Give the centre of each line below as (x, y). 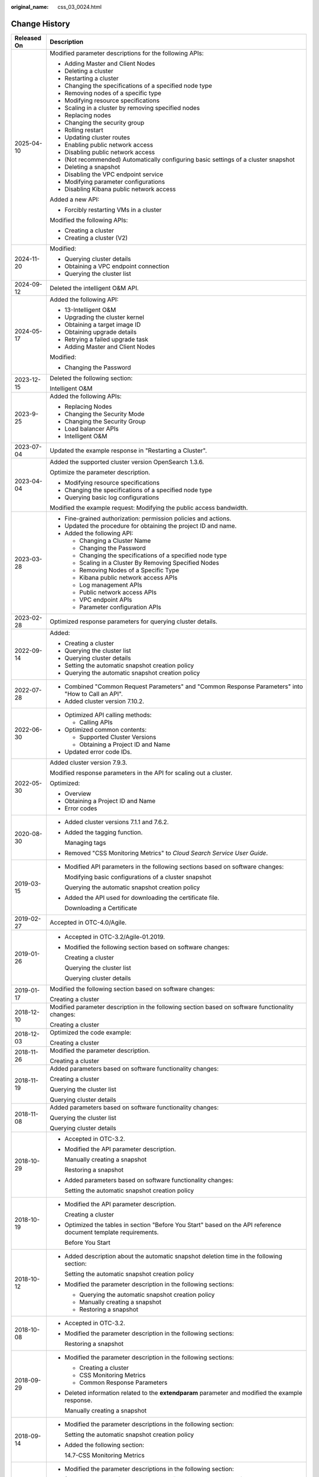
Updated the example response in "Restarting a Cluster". (128, 450)
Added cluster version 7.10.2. (104, 701)
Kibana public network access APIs (128, 577)
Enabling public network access (109, 145)
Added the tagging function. (103, 832)
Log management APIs (111, 585)
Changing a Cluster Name (115, 541)
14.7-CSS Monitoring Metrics (104, 1455)
